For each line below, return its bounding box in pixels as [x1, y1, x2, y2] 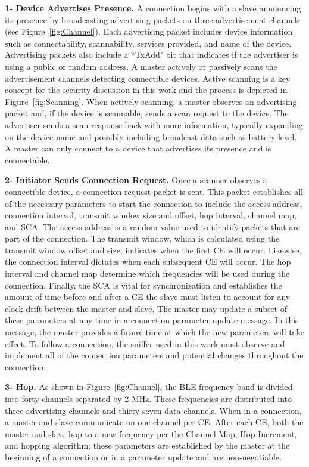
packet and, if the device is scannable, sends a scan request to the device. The [5, 107, 289, 119]
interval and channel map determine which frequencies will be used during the [5, 267, 290, 280]
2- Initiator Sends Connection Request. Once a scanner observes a [5, 174, 267, 186]
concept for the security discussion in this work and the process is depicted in [5, 83, 288, 96]
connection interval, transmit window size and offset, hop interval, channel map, [5, 209, 296, 221]
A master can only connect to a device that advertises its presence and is [5, 142, 271, 154]
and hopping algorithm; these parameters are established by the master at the [5, 439, 290, 451]
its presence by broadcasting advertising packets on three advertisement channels [5, 13, 300, 26]
